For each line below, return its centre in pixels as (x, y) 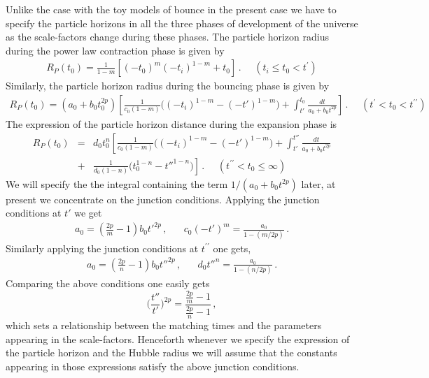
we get (88, 213)
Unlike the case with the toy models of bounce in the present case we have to (171, 9)
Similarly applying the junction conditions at (102, 248)
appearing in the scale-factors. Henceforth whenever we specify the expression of (178, 339)
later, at (318, 183)
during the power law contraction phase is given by (115, 50)
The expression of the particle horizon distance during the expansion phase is (171, 124)
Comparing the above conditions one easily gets (108, 283)
